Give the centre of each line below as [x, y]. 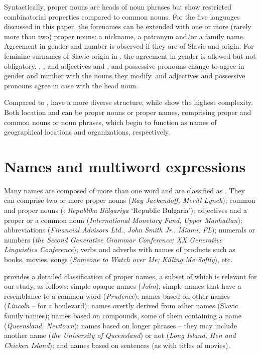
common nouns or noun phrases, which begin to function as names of [110, 122]
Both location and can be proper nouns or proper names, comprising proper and [128, 112]
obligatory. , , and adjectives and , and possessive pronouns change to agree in [124, 66]
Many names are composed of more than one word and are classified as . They [124, 190]
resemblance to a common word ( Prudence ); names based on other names [117, 296]
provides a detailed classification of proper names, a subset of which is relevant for [130, 276]
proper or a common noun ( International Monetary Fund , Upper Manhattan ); [123, 220]
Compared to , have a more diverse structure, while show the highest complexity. [128, 102]
